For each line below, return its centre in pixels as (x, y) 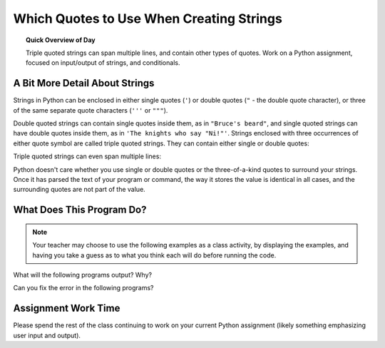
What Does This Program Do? (80, 210)
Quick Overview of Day (61, 40)
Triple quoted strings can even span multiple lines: (87, 156)
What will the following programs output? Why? (83, 275)
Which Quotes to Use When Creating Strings (148, 19)
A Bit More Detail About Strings (84, 83)
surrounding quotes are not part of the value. (79, 190)
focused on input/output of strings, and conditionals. (103, 63)
